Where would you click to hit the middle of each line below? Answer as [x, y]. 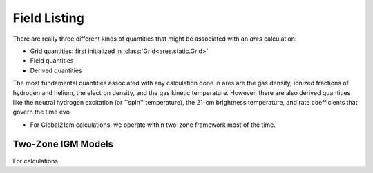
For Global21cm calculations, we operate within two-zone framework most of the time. [153, 125]
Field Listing [48, 18]
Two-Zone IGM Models [63, 144]
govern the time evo [41, 112]
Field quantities [52, 61]
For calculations [36, 161]
